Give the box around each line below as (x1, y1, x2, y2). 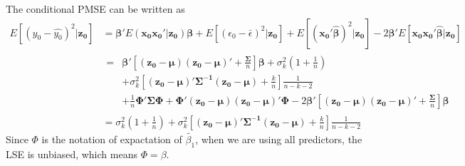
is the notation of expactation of (41, 132, 182, 146)
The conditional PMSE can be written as (6, 1, 185, 16)
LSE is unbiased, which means (6, 146, 137, 161)
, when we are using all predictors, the (195, 132, 362, 146)
